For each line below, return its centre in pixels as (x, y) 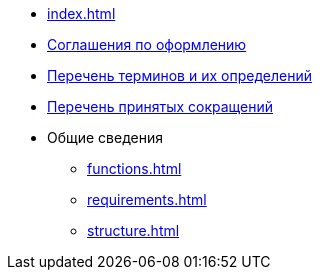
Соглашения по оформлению (147, 44)
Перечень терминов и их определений (179, 75)
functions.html (134, 168)
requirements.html (147, 199)
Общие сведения (105, 137)
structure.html (133, 230)
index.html (81, 13)
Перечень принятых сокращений (160, 106)
